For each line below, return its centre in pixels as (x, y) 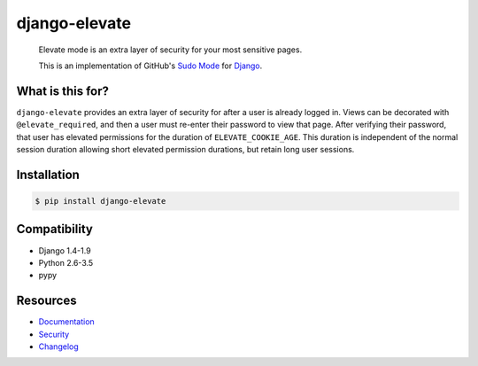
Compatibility (54, 229)
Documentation (66, 322)
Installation (48, 174)
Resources (46, 301)
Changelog (58, 347)
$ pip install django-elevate (100, 201)
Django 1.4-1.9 (65, 250)
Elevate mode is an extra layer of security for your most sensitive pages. (170, 50)
